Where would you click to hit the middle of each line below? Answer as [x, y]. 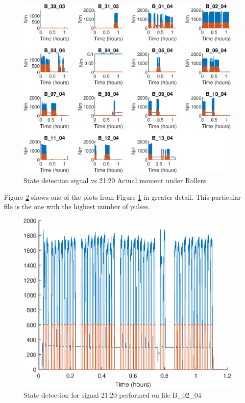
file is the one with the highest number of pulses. [77, 206]
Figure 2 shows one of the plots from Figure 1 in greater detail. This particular [122, 197]
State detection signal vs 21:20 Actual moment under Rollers [115, 180]
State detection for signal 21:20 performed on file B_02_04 [112, 395]
